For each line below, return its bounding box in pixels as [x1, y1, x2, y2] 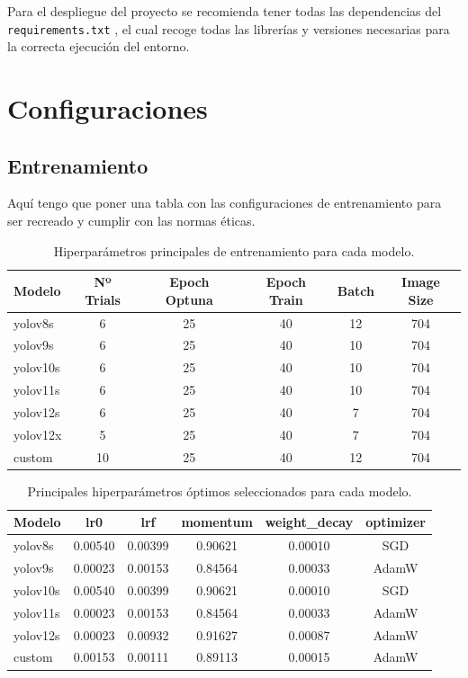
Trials [85, 290, 121, 308]
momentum [181, 513, 253, 531]
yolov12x [13, 424, 62, 443]
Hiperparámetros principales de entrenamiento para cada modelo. [53, 241, 415, 260]
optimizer [365, 513, 426, 531]
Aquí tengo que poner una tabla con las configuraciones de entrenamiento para [7, 193, 442, 212]
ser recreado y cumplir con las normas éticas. [7, 211, 256, 230]
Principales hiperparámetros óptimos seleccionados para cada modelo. [27, 481, 412, 500]
